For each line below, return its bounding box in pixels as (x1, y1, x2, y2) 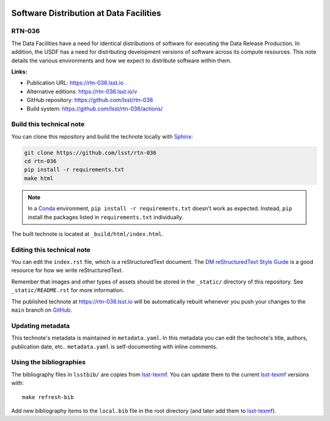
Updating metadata (11, 321, 70, 330)
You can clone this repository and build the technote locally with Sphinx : (11, 133, 194, 140)
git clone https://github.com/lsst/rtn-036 (24, 149, 157, 156)
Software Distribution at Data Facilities (11, 8, 161, 18)
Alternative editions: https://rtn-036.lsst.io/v (26, 87, 137, 95)
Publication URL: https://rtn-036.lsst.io (26, 79, 124, 87)
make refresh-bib (22, 394, 74, 400)
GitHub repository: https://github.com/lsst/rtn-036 (26, 97, 153, 104)
